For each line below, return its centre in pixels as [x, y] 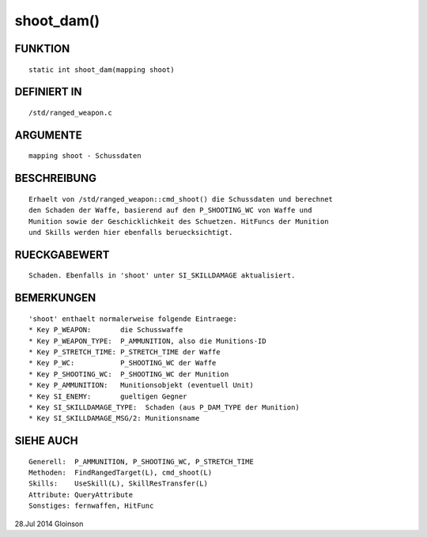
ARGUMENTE [48, 135]
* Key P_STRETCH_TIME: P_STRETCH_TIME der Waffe [125, 352]
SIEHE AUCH [46, 441]
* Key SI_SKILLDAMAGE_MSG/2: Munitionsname [114, 418]
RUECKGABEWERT [62, 254]
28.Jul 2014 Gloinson [49, 524]
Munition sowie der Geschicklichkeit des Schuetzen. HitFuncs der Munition [179, 221]
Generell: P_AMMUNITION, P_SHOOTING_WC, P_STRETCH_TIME [142, 461]
